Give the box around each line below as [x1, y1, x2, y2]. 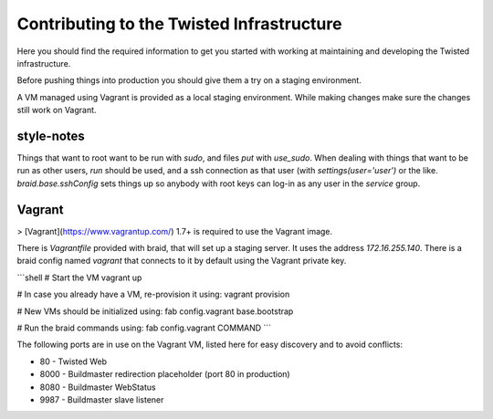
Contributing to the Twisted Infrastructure [16, 14, 342, 34]
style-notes [16, 128, 86, 143]
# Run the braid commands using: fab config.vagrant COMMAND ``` [16, 322, 272, 333]
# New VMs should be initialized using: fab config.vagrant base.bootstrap [16, 306, 294, 317]
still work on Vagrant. [16, 105, 97, 116]
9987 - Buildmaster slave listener [39, 394, 164, 405]
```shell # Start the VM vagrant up [16, 272, 142, 283]
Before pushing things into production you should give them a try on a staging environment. [16, 75, 362, 86]
